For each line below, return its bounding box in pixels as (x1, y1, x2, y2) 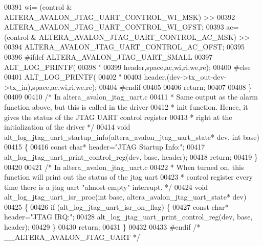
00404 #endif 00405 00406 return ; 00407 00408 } (99, 81, 252, 92)
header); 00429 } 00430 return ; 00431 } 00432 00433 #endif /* (4, 222, 201, 232)
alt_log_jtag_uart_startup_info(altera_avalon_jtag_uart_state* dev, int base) (4, 131, 260, 142)
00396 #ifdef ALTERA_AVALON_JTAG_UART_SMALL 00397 (4, 51, 213, 62)
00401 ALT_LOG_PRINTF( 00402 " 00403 (4, 71, 142, 82)
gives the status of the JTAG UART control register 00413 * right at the (4, 111, 232, 122)
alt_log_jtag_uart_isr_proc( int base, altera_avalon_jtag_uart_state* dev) (4, 191, 247, 202)
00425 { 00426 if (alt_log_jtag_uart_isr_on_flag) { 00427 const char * (4, 201, 229, 212)
